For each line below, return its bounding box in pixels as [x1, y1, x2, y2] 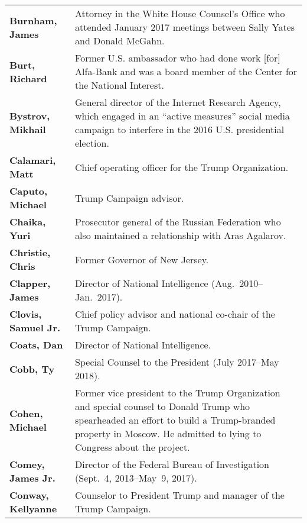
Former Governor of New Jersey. [75, 252, 209, 266]
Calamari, [9, 153, 56, 167]
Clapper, [9, 276, 51, 290]
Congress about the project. [75, 440, 190, 454]
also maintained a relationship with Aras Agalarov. [75, 228, 286, 242]
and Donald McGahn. [75, 34, 165, 47]
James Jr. [9, 471, 55, 485]
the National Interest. [75, 78, 164, 92]
